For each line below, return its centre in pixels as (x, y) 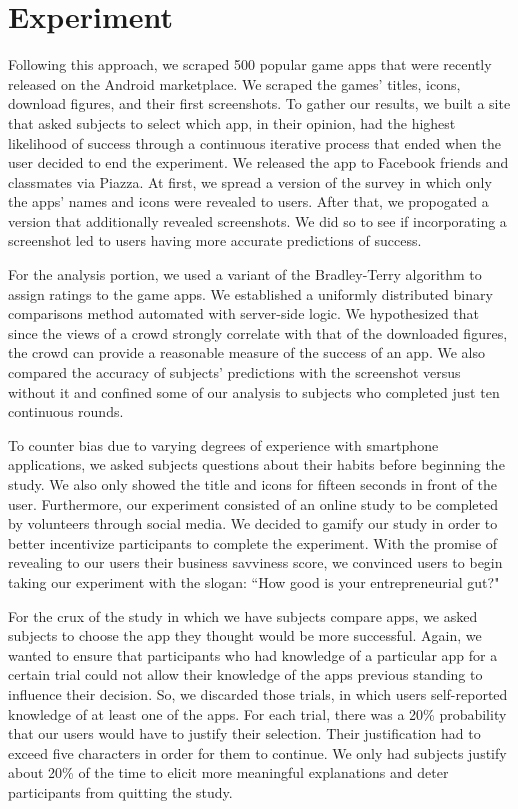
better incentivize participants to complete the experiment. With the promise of (253, 542)
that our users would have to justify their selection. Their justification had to (244, 733)
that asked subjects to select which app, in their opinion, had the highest (232, 122)
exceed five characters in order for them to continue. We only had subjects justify (257, 752)
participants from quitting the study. (120, 791)
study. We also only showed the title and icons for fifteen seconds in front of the (252, 484)
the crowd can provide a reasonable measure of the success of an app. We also (246, 352)
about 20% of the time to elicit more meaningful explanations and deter (228, 772)
